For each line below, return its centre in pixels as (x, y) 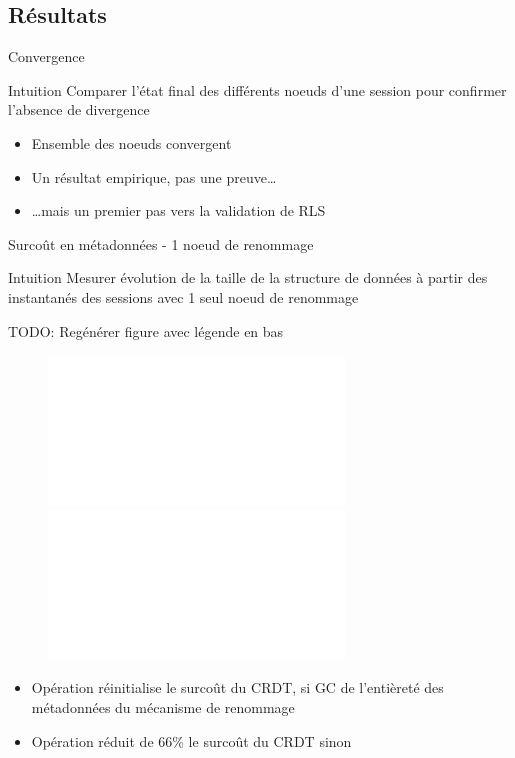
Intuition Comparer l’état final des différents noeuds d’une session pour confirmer (257, 89)
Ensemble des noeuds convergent (131, 142)
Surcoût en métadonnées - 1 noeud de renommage (161, 243)
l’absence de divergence (79, 109)
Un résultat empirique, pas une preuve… (154, 176)
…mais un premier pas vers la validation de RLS (178, 210)
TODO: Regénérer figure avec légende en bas (146, 330)
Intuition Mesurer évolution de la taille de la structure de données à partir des (248, 277)
